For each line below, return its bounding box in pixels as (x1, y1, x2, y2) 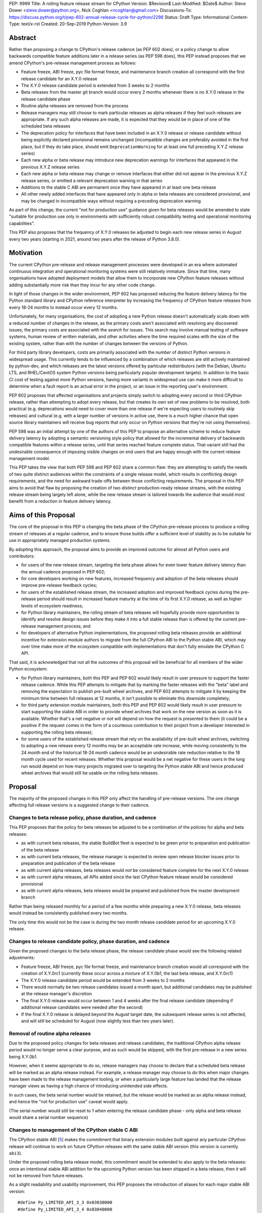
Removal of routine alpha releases (9, 1030, 91, 1037)
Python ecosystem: (9, 666, 48, 672)
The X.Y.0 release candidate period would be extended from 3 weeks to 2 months (21, 977, 185, 983)
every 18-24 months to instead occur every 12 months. (9, 304, 118, 310)
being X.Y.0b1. (9, 1053, 38, 1060)
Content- (230, 14, 248, 20)
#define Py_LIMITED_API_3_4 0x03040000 (17, 1206, 113, 1212)
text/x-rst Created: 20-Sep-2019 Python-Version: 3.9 (21, 21, 127, 27)
